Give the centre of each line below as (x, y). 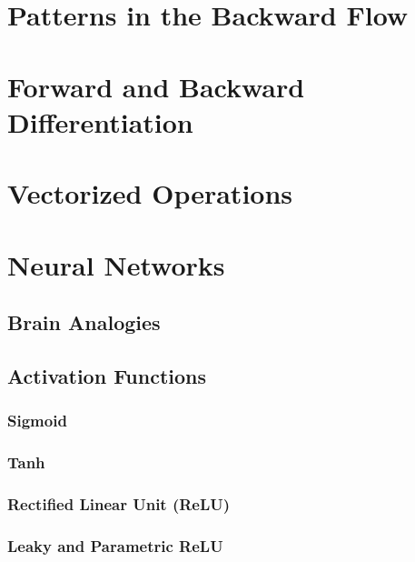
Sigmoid (37, 421)
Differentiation (100, 121)
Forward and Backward (156, 86)
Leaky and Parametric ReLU (115, 545)
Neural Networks (116, 264)
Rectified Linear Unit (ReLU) (119, 503)
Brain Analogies (84, 322)
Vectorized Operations (150, 193)
